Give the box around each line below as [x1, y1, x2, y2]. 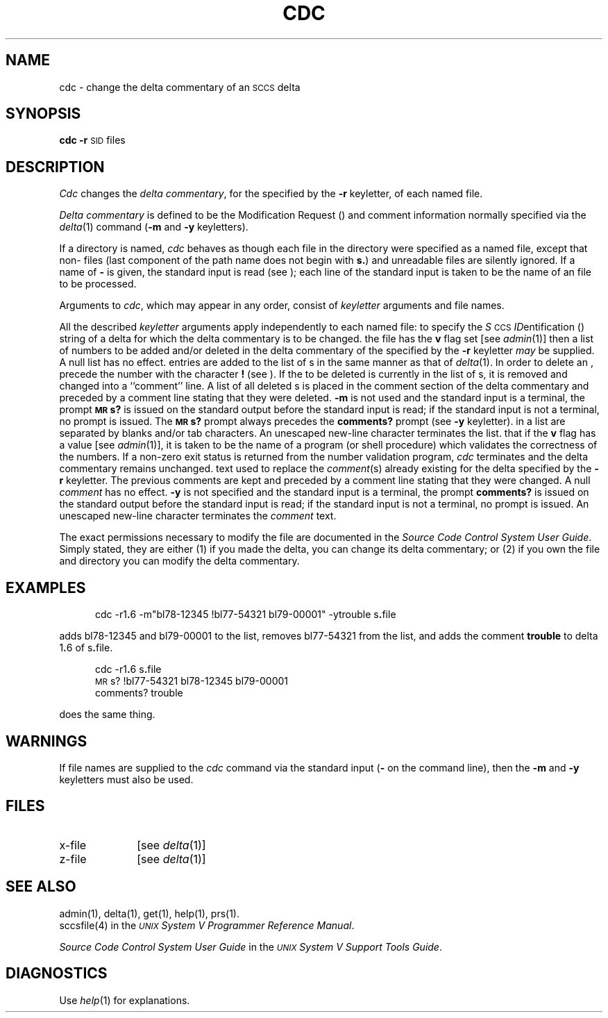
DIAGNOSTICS [6, 965, 108, 983]
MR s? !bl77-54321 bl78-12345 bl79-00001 [95, 675, 289, 687]
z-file [59, 851, 87, 866]
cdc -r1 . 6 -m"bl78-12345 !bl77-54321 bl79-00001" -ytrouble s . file [95, 608, 396, 621]
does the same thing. [59, 708, 155, 721]
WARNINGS [6, 732, 87, 750]
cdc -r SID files [59, 134, 126, 147]
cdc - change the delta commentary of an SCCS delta [59, 81, 301, 93]
